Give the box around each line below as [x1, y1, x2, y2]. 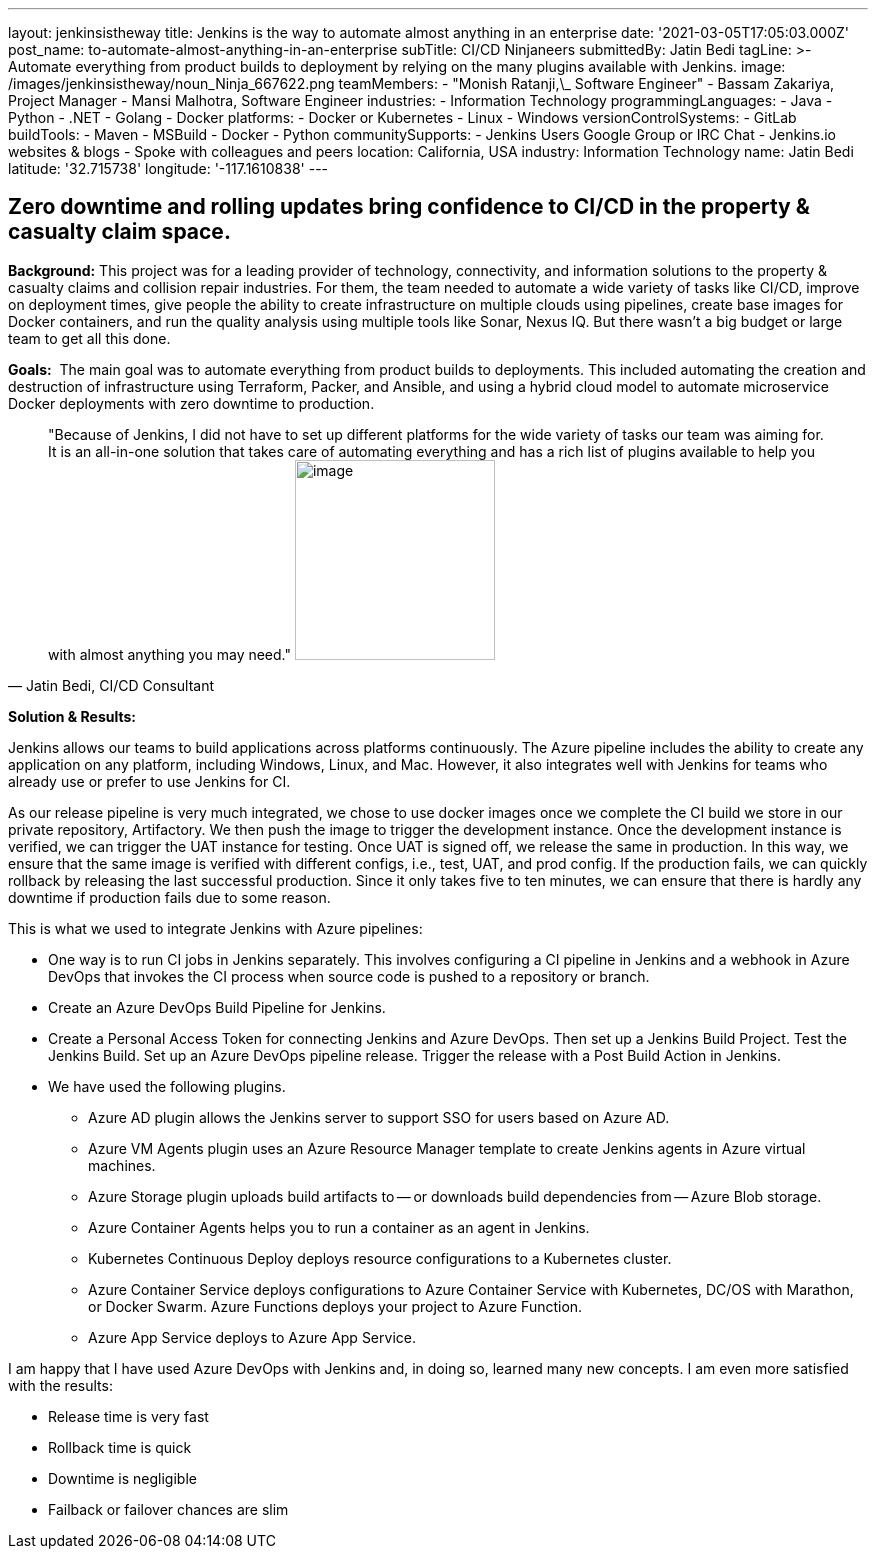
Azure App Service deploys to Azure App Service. [88, 1328, 416, 1346]
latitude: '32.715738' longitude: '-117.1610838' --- [8, 160, 329, 177]
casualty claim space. [8, 219, 231, 245]
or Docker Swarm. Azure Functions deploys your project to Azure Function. [88, 1297, 583, 1315]
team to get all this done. [8, 329, 171, 347]
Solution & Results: [8, 707, 136, 725]
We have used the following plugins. [48, 1077, 286, 1095]
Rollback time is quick [48, 1438, 192, 1456]
